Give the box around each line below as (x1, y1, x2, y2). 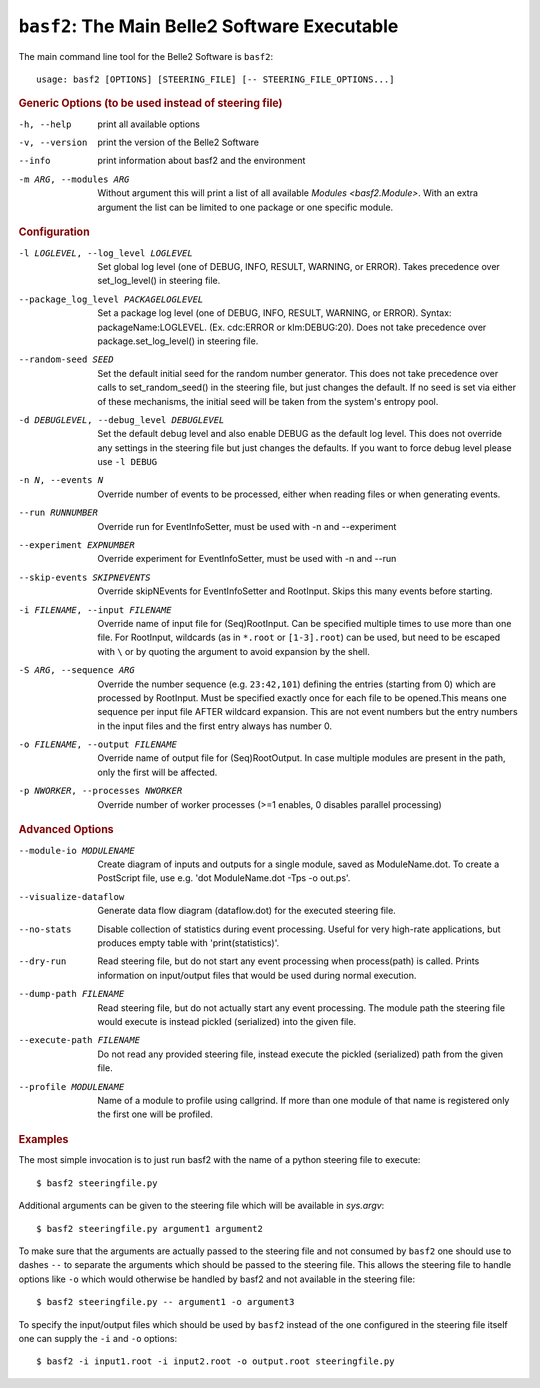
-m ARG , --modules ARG (18, 173, 130, 185)
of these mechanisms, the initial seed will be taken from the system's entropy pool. (97, 395, 439, 407)
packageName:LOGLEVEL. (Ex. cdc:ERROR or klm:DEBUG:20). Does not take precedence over (97, 321, 487, 333)
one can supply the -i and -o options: (18, 1332, 178, 1344)
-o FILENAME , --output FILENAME (18, 739, 177, 750)
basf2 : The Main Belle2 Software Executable (18, 15, 399, 37)
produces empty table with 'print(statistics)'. (97, 937, 280, 949)
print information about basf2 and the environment (97, 155, 306, 167)
